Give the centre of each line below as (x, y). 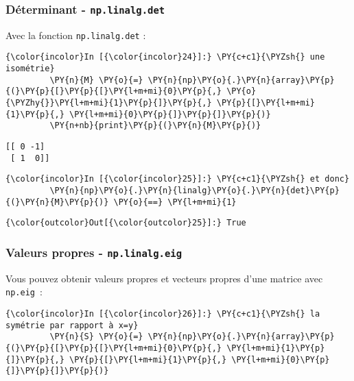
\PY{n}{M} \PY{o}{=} (96, 80)
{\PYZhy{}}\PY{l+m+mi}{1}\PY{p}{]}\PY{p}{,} (109, 103)
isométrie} (30, 69)
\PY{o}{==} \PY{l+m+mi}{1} (175, 202)
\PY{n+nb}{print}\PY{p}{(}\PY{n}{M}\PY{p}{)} (155, 126)
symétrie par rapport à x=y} (72, 325)
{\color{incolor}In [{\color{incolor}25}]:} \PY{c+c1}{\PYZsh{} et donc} (178, 179)
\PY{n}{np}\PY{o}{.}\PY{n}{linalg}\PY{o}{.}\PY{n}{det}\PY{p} (194, 190)
